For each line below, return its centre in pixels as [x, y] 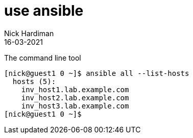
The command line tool [43, 58]
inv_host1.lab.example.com [75, 89]
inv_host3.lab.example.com [75, 106]
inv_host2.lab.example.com [75, 98]
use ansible [44, 11]
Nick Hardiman [29, 33]
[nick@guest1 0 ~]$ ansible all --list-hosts [97, 73]
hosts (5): [34, 81]
